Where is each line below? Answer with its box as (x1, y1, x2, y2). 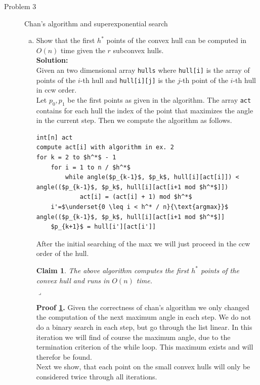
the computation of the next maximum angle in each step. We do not (36, 312, 251, 322)
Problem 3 (4, 1, 36, 11)
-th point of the (180, 74, 228, 85)
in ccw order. (36, 84, 77, 95)
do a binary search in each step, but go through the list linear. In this (36, 321, 252, 332)
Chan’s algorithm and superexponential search (24, 18, 168, 28)
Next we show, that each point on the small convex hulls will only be (36, 361, 250, 372)
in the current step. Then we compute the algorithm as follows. (36, 115, 232, 125)
